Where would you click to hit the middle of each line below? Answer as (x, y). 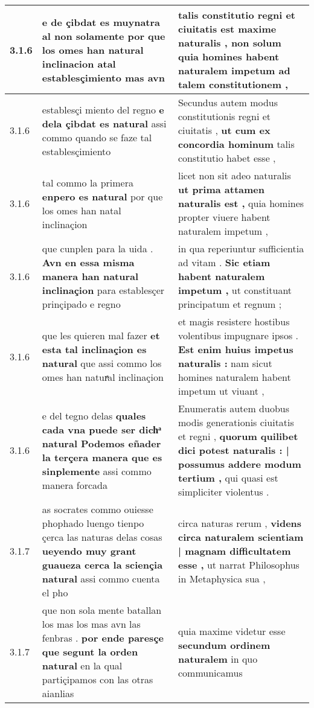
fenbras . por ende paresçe (103, 638)
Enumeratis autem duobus (233, 408)
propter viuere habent (224, 217)
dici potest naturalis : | (233, 450)
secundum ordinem (224, 645)
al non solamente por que (104, 36)
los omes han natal (82, 210)
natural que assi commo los (102, 363)
